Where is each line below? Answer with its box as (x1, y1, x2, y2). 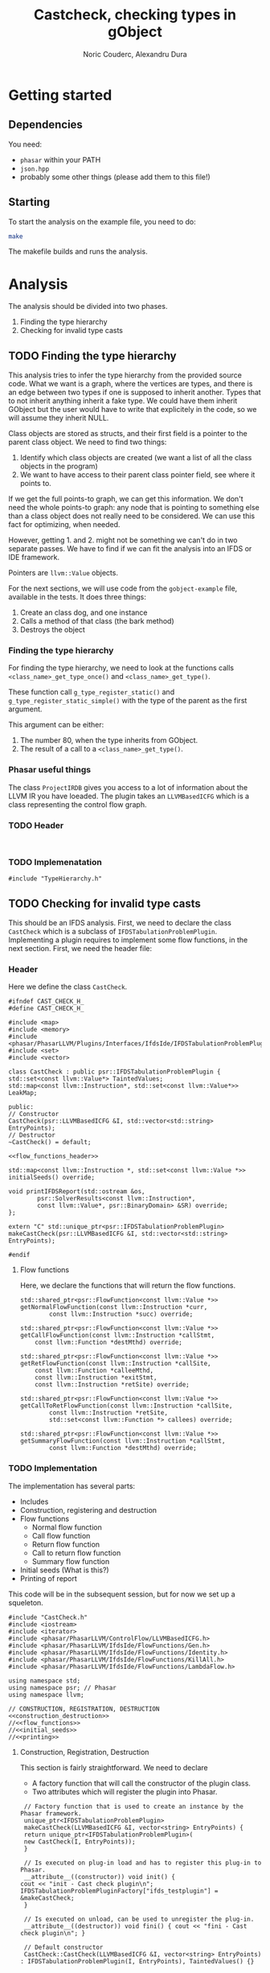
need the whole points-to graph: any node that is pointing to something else (8, 503, 260, 513)
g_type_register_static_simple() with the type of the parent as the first (8, 696, 247, 706)
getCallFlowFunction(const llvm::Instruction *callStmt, (19, 1332, 215, 1340)
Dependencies (8, 118, 83, 132)
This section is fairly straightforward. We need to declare (19, 1762, 208, 1772)
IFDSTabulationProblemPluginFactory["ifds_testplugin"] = (19, 1887, 219, 1895)
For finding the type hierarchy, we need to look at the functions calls (8, 663, 235, 673)
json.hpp (19, 165, 50, 173)
